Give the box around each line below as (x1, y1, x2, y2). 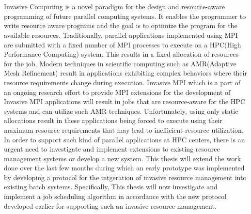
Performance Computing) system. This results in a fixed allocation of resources (4, 49, 238, 59)
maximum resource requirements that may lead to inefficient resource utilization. (4, 124, 244, 135)
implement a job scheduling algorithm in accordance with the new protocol (4, 191, 227, 201)
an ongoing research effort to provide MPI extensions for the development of (4, 87, 231, 97)
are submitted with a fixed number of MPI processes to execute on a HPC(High (4, 39, 241, 49)
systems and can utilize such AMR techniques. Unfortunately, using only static (4, 106, 238, 116)
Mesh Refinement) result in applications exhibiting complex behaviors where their (4, 68, 247, 78)
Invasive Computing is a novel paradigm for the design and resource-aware (4, 1, 225, 12)
